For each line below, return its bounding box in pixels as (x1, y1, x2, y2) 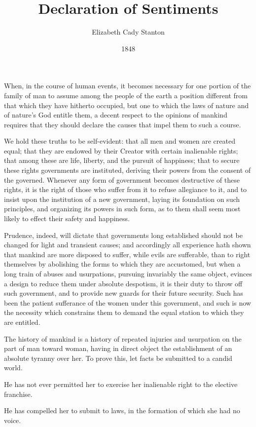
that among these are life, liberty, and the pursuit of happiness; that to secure (4, 155, 240, 165)
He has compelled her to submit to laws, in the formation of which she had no (4, 405, 240, 416)
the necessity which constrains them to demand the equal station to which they (4, 307, 244, 317)
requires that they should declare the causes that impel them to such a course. (4, 119, 241, 129)
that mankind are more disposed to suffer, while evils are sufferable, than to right (4, 249, 251, 259)
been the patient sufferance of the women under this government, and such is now (4, 297, 251, 308)
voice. (4, 415, 21, 425)
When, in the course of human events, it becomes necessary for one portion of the (4, 80, 251, 91)
